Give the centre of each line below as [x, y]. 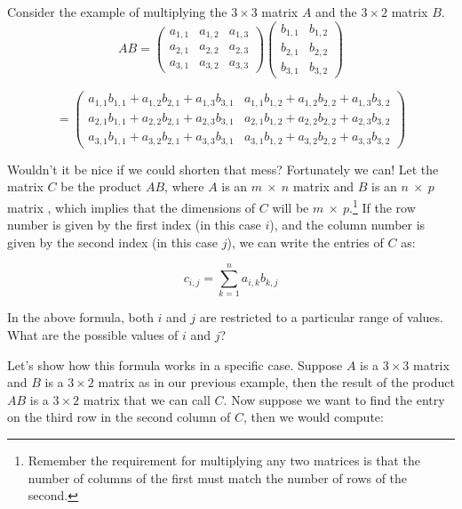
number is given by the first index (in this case [134, 225]
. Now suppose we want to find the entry [334, 399]
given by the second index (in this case [113, 242]
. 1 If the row [382, 206]
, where [184, 186]
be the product [101, 186]
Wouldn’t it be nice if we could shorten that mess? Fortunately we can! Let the [223, 169]
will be [291, 207]
